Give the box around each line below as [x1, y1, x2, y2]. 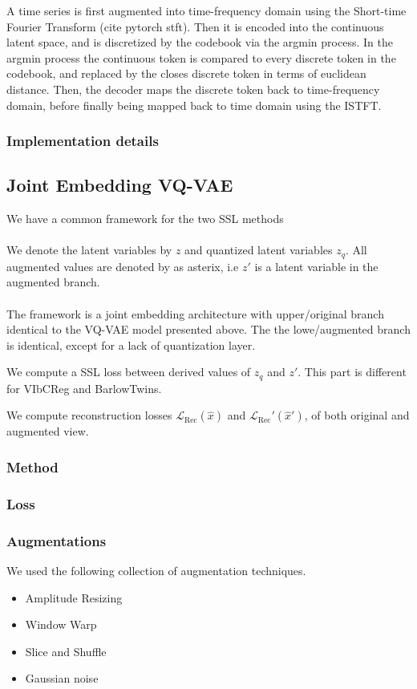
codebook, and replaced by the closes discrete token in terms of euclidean [6, 65, 366, 82]
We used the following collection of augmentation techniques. [6, 561, 306, 578]
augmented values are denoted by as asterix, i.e [6, 257, 239, 274]
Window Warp [25, 616, 97, 633]
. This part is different [298, 363, 407, 380]
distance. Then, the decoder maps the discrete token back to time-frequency [6, 80, 380, 97]
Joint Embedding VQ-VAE [6, 172, 233, 197]
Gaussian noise [25, 670, 99, 687]
